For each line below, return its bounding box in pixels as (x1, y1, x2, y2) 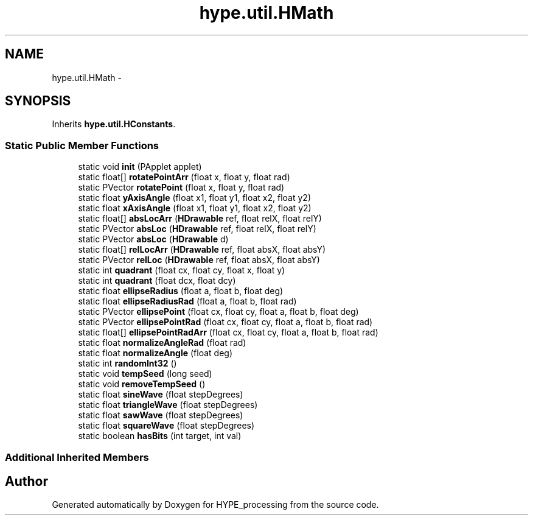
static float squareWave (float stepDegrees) (78, 420, 255, 431)
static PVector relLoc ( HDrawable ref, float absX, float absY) (78, 255, 320, 265)
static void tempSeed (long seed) (78, 368, 212, 379)
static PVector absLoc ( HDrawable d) (78, 234, 229, 245)
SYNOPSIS (5, 93, 71, 109)
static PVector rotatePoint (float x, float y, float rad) (78, 182, 285, 193)
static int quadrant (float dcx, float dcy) (78, 275, 236, 286)
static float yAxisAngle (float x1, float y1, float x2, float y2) (78, 192, 312, 203)
